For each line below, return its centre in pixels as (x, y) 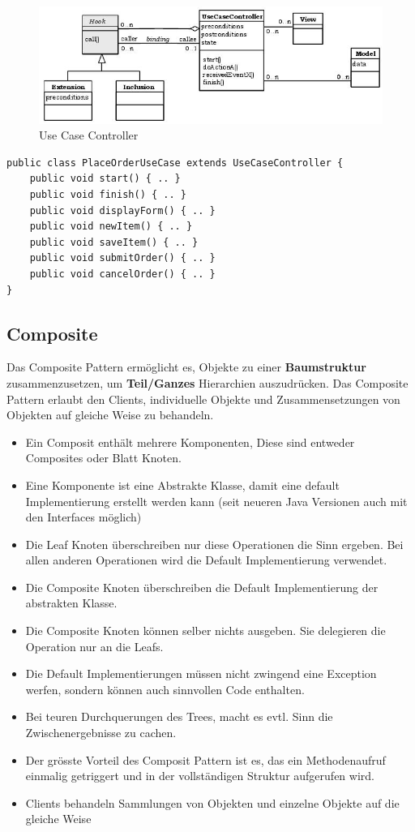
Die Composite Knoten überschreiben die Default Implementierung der (202, 587)
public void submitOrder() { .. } (122, 258)
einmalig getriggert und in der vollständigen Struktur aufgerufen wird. (200, 776)
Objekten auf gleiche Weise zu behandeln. (110, 415)
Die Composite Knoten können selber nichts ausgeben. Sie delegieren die (205, 630)
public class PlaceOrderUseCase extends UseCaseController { (175, 163)
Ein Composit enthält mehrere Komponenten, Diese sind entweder (190, 442)
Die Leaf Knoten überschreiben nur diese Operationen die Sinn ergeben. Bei (214, 544)
